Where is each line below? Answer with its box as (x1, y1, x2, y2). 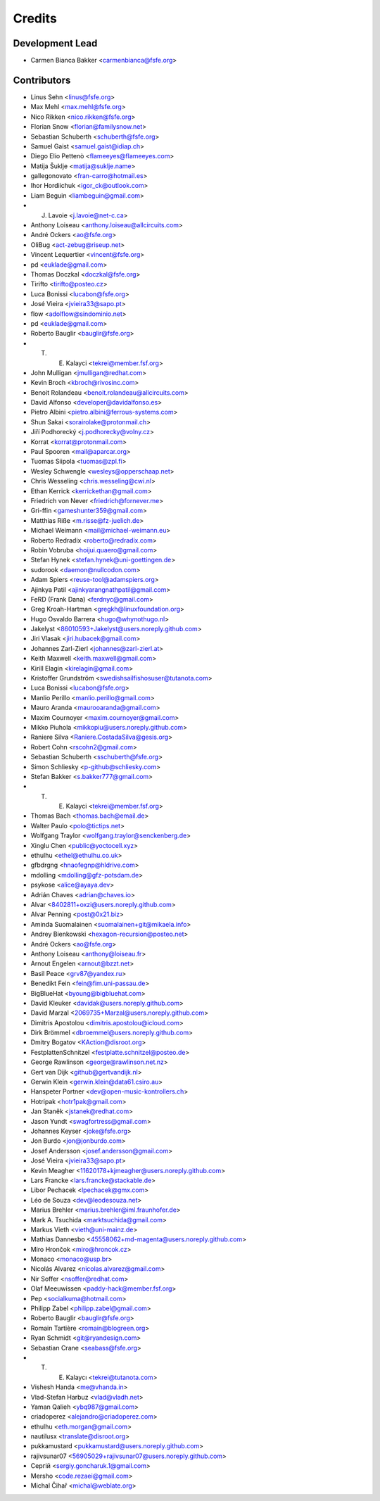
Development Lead (13, 37, 98, 49)
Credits (13, 11, 58, 26)
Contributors (13, 74, 71, 86)
